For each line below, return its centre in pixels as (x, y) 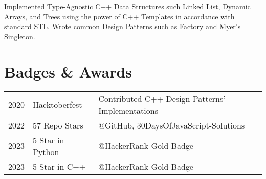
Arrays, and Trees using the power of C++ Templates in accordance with (119, 16)
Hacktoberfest (58, 104)
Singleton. (20, 36)
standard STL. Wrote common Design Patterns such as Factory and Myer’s (123, 26)
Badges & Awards (68, 71)
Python (46, 151)
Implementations (128, 110)
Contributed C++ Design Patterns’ (162, 98)
